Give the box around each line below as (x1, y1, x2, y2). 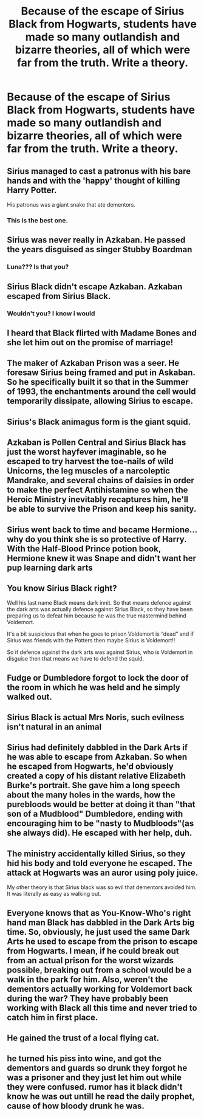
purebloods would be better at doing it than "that (7, 799, 196, 809)
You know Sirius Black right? (7, 583, 117, 593)
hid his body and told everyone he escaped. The (7, 858, 193, 868)
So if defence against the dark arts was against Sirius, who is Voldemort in (7, 648, 193, 656)
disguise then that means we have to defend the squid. (7, 655, 144, 662)
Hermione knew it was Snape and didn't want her (7, 553, 197, 563)
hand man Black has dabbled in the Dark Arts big (7, 917, 195, 927)
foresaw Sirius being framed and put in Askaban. (7, 368, 195, 378)
